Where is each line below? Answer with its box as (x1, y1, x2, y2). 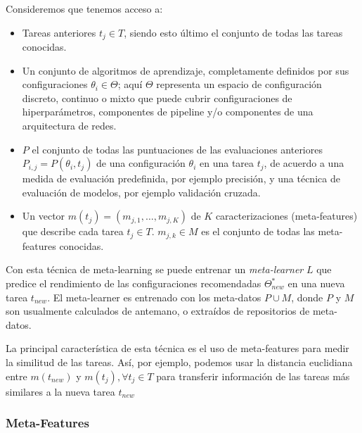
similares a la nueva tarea (6, 384, 115, 399)
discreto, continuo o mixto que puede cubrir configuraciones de (22, 90, 292, 105)
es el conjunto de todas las (201, 224, 315, 239)
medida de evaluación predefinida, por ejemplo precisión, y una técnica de (22, 171, 340, 186)
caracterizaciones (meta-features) (215, 208, 358, 223)
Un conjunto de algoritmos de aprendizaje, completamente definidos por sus (22, 63, 349, 77)
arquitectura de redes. (22, 118, 117, 133)
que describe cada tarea (22, 224, 124, 239)
